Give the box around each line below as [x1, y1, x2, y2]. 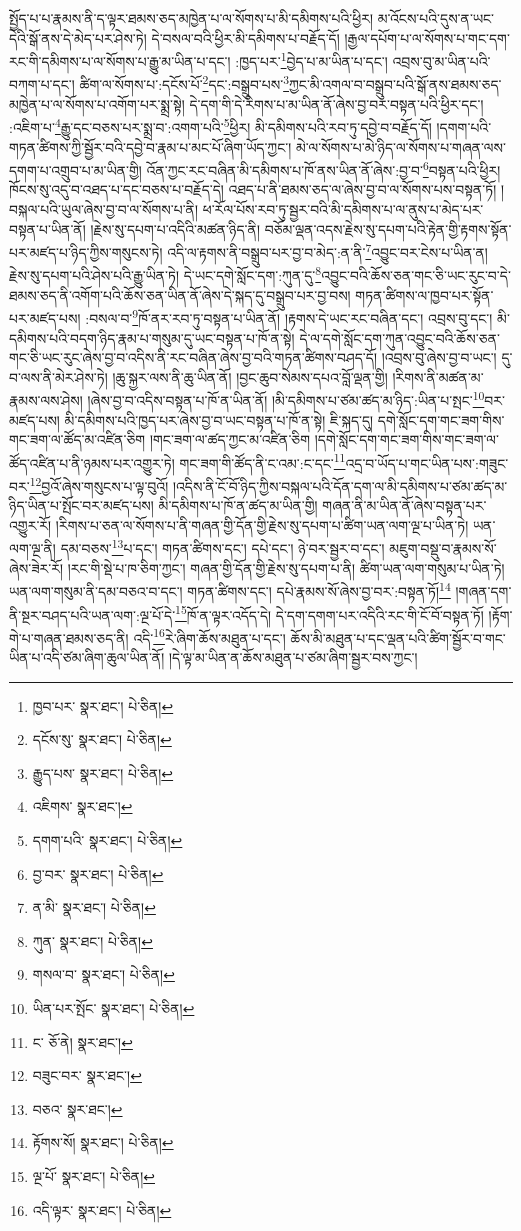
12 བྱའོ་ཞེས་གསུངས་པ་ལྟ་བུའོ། [29, 472, 169, 496]
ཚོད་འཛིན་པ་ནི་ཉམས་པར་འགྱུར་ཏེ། [9, 452, 175, 473]
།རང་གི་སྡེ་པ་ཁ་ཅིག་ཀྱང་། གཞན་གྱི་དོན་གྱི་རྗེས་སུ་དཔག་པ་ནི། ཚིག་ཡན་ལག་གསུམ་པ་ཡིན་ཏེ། [67, 557, 505, 578]
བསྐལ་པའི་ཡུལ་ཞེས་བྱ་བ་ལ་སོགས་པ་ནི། [9, 198, 199, 219]
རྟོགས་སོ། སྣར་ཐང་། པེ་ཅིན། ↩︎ [32, 1132, 174, 1153]
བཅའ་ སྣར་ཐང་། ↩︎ [32, 1098, 123, 1119]
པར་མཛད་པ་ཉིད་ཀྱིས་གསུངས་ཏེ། [9, 241, 163, 262]
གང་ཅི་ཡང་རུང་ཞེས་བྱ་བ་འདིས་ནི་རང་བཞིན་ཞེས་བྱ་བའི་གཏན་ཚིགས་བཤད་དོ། [9, 347, 377, 368]
